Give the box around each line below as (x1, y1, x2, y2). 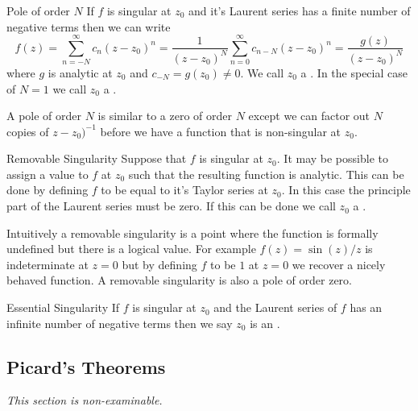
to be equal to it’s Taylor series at (101, 181, 268, 198)
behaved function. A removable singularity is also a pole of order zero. (6, 272, 352, 289)
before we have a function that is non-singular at (100, 122, 341, 139)
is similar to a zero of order (97, 107, 232, 124)
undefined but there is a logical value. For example (6, 240, 256, 257)
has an (350, 299, 383, 316)
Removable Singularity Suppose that (6, 150, 187, 167)
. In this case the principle (281, 181, 411, 198)
